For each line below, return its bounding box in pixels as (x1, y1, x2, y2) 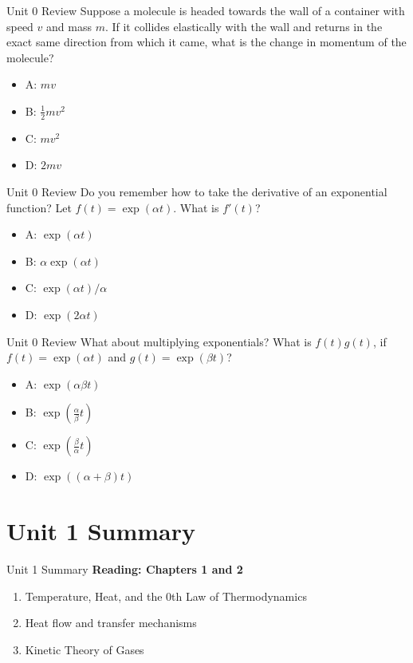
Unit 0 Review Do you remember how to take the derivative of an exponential (6, 183, 387, 199)
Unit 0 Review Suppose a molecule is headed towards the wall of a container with (6, 2, 405, 18)
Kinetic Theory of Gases (25, 641, 144, 657)
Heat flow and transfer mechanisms (25, 614, 197, 631)
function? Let (6, 199, 72, 215)
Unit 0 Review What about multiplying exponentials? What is (6, 333, 312, 349)
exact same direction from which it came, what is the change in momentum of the (6, 34, 407, 50)
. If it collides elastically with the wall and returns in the (104, 18, 383, 34)
